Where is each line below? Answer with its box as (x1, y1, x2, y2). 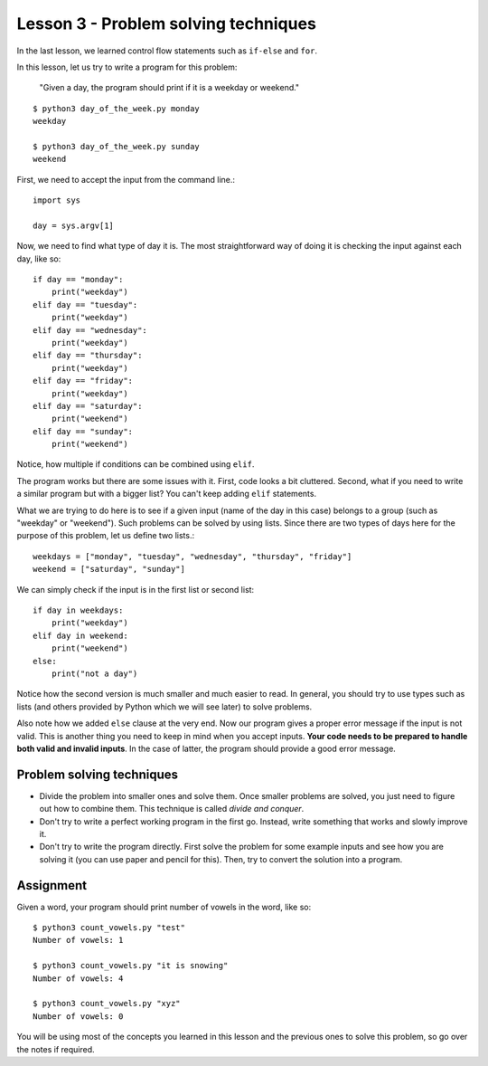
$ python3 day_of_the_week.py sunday (33, 141, 201, 151)
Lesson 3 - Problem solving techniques (16, 14, 316, 33)
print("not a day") (51, 668, 138, 679)
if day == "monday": (33, 274, 124, 285)
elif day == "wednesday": (33, 325, 148, 335)
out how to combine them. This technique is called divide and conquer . (39, 804, 305, 814)
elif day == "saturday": (33, 401, 143, 411)
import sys (33, 195, 81, 205)
